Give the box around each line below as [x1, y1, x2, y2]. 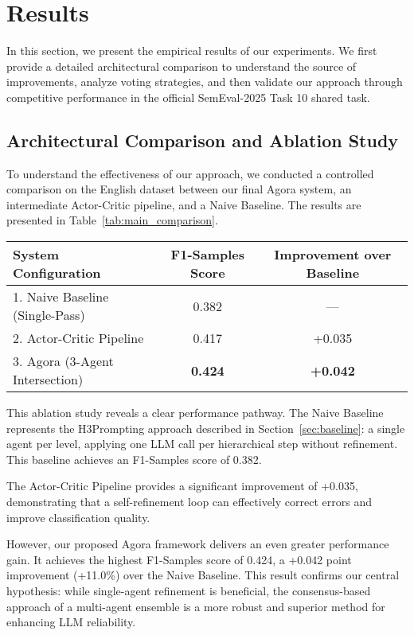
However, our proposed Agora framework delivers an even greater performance [6, 536, 389, 552]
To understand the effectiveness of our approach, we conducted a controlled [6, 165, 374, 181]
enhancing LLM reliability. [6, 614, 136, 630]
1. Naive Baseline [13, 287, 109, 306]
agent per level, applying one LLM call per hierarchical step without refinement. [6, 435, 398, 452]
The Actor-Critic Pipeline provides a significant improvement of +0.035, [6, 477, 358, 494]
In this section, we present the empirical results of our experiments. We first [6, 42, 377, 59]
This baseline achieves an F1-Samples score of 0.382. [6, 450, 262, 467]
